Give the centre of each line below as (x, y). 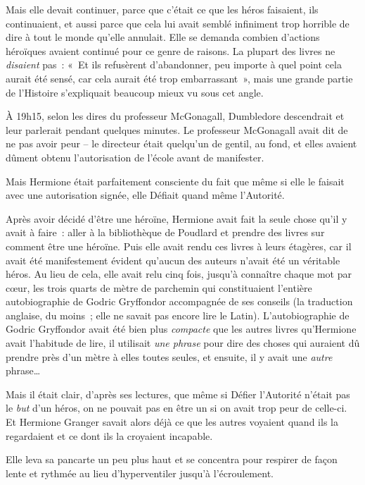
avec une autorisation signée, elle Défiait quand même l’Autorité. (145, 195)
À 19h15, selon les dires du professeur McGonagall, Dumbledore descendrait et (175, 116)
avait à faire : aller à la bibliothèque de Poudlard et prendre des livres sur (165, 232)
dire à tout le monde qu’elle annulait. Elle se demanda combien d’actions (163, 37)
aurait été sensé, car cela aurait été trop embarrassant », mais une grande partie (179, 78)
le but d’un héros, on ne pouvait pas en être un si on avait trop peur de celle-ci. (177, 408)
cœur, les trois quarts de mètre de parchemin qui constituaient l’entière (159, 287)
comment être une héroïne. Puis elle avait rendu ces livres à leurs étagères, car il (179, 246)
